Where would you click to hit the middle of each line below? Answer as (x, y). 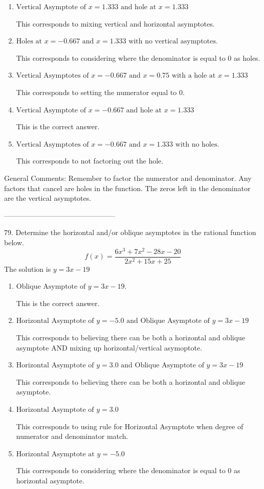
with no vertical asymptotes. (173, 42)
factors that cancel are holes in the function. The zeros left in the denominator (127, 188)
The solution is (28, 269)
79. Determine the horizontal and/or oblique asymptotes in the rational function (130, 232)
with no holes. (197, 144)
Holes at (29, 42)
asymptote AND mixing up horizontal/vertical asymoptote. (109, 347)
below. (14, 242)
